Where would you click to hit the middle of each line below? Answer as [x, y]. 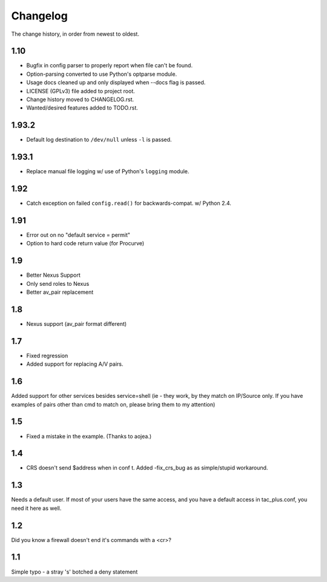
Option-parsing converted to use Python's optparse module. [102, 74]
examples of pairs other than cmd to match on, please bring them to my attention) [113, 404]
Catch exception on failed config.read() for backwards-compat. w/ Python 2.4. [129, 203]
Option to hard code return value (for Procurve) [85, 243]
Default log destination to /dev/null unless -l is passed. [99, 140]
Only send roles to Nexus [58, 283]
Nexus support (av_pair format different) [77, 324]
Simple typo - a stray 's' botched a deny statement [74, 572]
